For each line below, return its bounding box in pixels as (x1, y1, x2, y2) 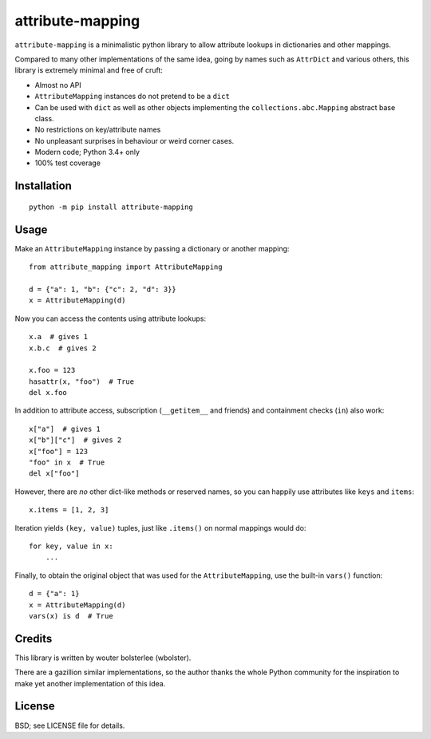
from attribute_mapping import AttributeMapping (29, 263, 223, 271)
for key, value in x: (29, 541, 113, 551)
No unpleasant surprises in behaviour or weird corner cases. (34, 136, 235, 145)
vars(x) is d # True (29, 611, 113, 620)
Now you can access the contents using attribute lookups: (14, 314, 207, 323)
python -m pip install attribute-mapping (29, 202, 193, 211)
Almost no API (34, 80, 81, 89)
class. (34, 113, 55, 123)
